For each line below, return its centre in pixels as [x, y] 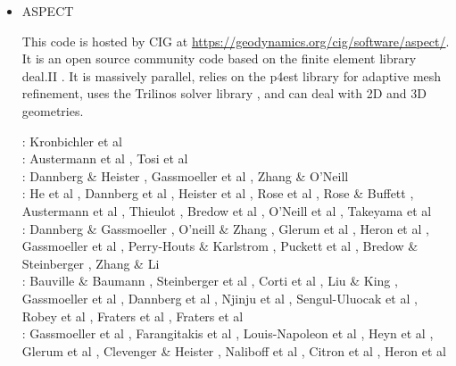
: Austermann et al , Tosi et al [105, 158]
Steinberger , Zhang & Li [91, 263]
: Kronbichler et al [72, 141]
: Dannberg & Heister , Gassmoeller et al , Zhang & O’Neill [185, 175]
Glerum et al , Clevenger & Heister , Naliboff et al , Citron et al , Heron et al [234, 350]
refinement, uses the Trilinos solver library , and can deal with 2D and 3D [224, 93]
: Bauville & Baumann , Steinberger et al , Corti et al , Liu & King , [210, 281]
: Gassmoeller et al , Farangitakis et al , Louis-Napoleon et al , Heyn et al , [228, 333]
